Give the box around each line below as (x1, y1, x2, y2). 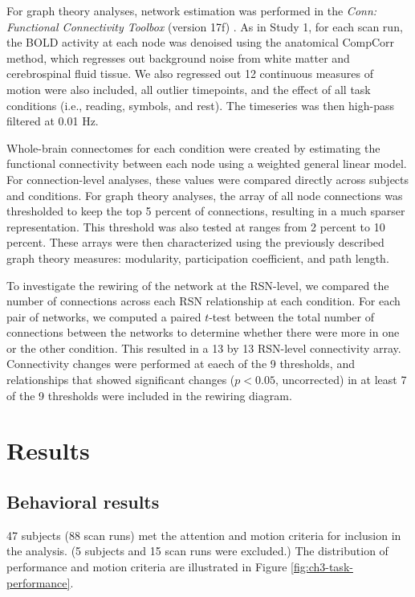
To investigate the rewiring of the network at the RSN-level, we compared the (6, 276, 389, 293)
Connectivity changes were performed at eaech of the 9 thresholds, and (6, 355, 355, 372)
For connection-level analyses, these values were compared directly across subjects (6, 170, 409, 187)
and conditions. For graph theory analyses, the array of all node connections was (6, 186, 403, 203)
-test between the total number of (209, 308, 375, 325)
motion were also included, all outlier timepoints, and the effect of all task (6, 80, 371, 97)
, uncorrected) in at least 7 (275, 371, 407, 388)
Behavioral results (6, 489, 160, 514)
